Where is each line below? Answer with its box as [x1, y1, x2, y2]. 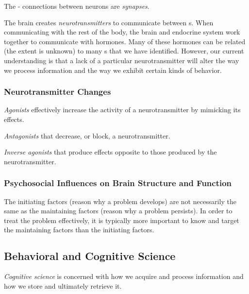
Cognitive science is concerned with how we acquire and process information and [4, 271, 244, 281]
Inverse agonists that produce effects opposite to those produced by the [4, 147, 217, 157]
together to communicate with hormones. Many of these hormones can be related [4, 36, 246, 46]
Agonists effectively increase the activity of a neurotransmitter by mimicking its [4, 104, 241, 115]
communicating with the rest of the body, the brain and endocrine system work [4, 27, 240, 37]
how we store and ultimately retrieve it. [4, 280, 122, 291]
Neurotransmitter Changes [4, 86, 111, 98]
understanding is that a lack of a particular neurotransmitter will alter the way [4, 55, 239, 65]
